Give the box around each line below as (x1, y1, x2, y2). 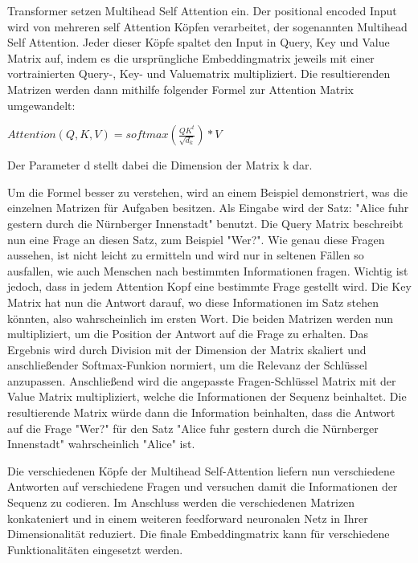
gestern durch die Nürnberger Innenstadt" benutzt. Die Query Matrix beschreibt (7, 214, 404, 231)
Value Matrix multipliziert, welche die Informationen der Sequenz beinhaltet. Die (7, 388, 407, 405)
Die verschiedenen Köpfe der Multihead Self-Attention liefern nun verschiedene (7, 462, 395, 479)
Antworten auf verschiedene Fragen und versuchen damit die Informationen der (7, 478, 398, 495)
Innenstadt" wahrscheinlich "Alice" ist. (7, 435, 195, 452)
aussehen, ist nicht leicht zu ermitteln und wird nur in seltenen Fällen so (7, 247, 364, 263)
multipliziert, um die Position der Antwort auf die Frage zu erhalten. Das (7, 325, 368, 342)
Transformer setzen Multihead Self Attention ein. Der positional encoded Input (7, 2, 397, 18)
